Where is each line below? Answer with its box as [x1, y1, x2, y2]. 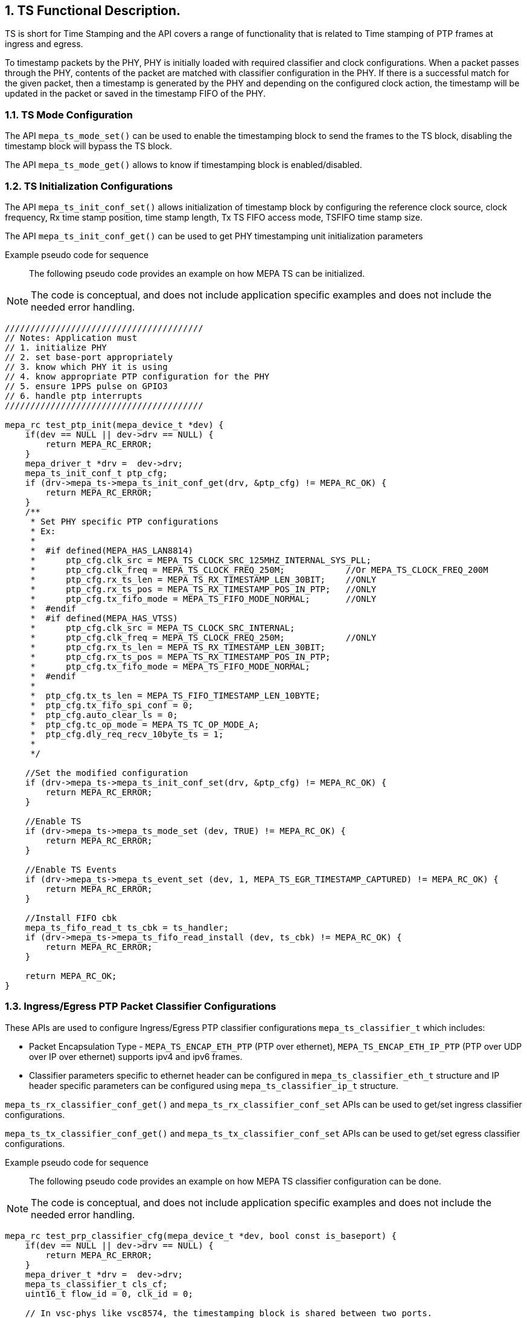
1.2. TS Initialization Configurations [5, 179, 173, 192]
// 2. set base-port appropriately [5, 352, 173, 362]
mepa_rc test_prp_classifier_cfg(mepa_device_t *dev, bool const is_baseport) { [5, 1230, 397, 1241]
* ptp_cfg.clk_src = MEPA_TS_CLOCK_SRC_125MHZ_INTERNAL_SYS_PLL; [30, 555, 371, 565]
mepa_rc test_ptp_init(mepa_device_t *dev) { [5, 419, 224, 430]
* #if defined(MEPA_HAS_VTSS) [30, 613, 178, 623]
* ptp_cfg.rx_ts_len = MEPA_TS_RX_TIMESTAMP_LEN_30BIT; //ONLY [30, 574, 377, 584]
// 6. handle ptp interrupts [5, 390, 142, 401]
